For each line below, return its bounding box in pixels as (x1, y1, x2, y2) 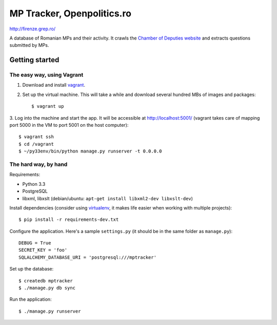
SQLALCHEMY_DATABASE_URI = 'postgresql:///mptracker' (18, 254, 156, 260)
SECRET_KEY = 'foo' (18, 247, 68, 253)
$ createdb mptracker (18, 278, 73, 283)
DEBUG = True (18, 240, 51, 246)
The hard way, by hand (9, 161, 68, 168)
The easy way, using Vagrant (9, 71, 84, 79)
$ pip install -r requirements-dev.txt (18, 217, 119, 223)
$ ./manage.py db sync (18, 285, 76, 291)
